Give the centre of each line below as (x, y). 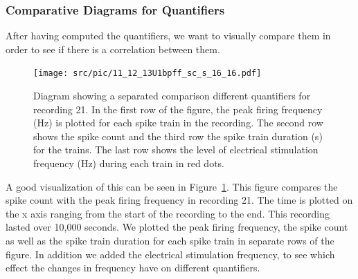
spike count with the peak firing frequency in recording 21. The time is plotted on (179, 200)
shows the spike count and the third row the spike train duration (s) (178, 136)
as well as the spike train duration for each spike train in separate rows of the (170, 240)
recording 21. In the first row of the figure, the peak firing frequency (178, 109)
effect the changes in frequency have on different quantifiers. (133, 268)
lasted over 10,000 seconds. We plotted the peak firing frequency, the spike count (177, 227)
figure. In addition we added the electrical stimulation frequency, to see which (170, 254)
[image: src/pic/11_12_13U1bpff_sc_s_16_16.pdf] (147, 74)
